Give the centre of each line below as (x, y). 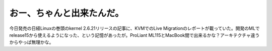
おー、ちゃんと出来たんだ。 (66, 13)
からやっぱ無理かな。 (31, 42)
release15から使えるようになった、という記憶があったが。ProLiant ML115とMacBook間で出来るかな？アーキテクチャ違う (134, 35)
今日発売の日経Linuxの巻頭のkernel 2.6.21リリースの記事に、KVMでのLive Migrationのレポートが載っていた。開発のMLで (134, 28)
